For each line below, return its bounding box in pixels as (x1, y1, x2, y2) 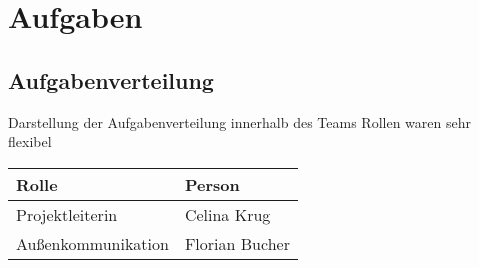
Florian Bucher (184, 231, 290, 255)
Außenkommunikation (16, 231, 169, 255)
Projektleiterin (16, 202, 118, 226)
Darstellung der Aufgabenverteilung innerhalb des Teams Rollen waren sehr (8, 111, 471, 132)
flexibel (8, 131, 52, 152)
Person (184, 172, 240, 196)
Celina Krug (184, 202, 271, 226)
